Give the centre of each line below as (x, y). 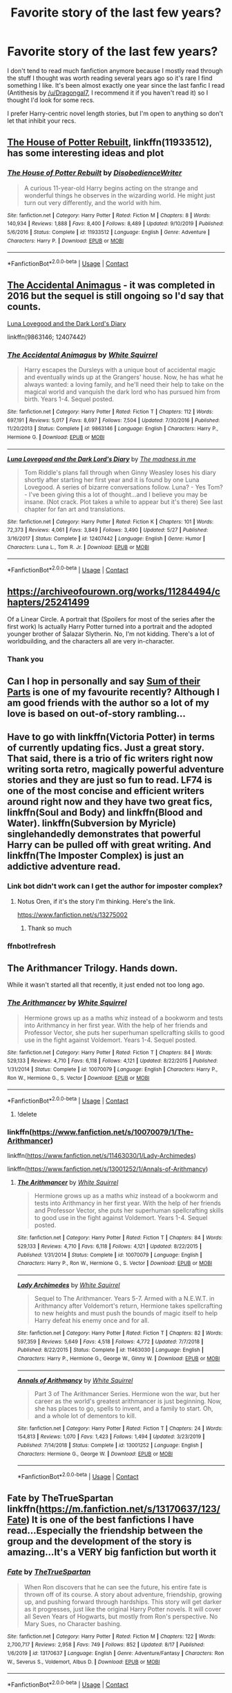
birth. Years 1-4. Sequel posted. (69, 399)
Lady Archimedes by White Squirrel (68, 1285)
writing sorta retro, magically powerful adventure (116, 770)
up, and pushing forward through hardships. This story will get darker (123, 1602)
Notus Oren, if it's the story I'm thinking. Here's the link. (96, 901)
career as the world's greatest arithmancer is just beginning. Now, (128, 1401)
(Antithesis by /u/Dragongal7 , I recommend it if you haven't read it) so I (108, 93)
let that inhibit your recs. (42, 120)
